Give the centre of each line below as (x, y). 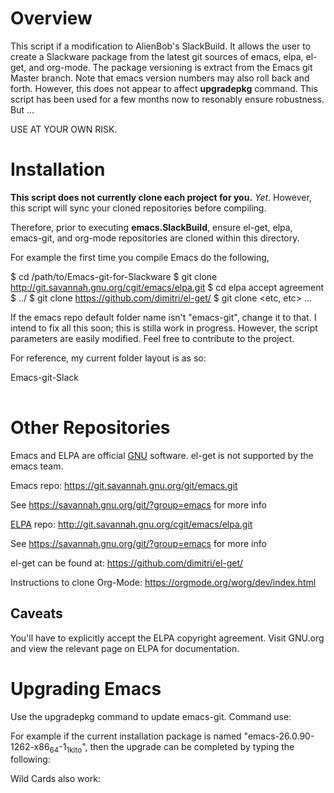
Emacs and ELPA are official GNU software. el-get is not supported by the (162, 455)
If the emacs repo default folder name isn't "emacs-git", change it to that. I (163, 317)
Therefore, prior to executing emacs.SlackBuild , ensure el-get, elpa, (151, 227)
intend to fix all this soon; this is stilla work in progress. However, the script (164, 328)
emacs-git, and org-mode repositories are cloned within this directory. (155, 238)
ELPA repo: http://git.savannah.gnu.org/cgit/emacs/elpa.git (131, 524)
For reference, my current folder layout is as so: (108, 358)
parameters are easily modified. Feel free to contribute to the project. (152, 338)
